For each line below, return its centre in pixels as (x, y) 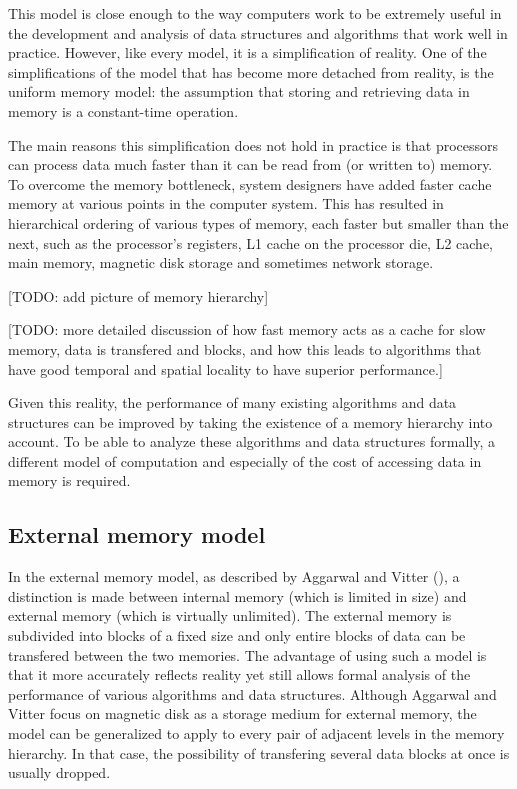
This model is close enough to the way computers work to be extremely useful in (255, 13)
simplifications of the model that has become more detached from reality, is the (251, 71)
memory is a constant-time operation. (123, 110)
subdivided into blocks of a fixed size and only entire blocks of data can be (237, 635)
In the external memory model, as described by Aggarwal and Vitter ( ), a (234, 576)
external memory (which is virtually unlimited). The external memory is (230, 615)
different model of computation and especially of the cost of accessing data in (245, 460)
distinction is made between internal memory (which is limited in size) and (237, 595)
